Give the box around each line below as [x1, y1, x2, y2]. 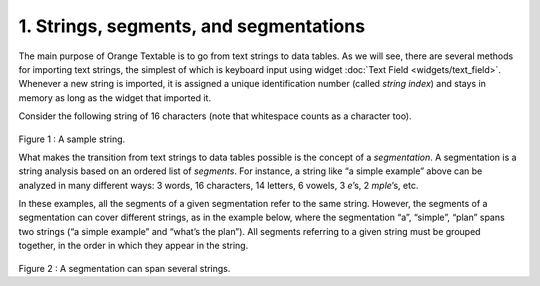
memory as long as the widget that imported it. [18, 91, 212, 104]
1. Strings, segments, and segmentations [18, 15, 365, 37]
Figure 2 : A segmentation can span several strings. [18, 262, 231, 274]
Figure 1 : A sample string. [18, 133, 126, 145]
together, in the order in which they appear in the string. [18, 240, 249, 252]
